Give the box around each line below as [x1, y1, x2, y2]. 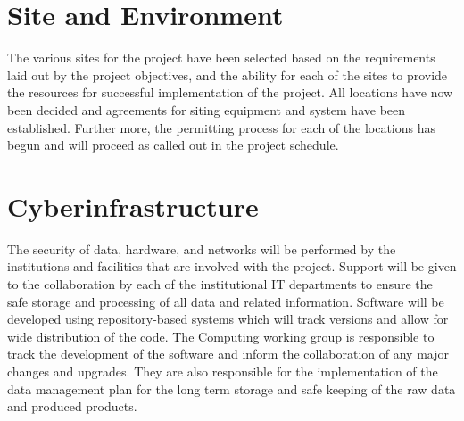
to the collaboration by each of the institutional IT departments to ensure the [7, 275, 433, 293]
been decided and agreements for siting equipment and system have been [7, 100, 406, 119]
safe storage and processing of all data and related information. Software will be [7, 292, 444, 310]
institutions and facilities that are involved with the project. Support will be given [7, 257, 457, 276]
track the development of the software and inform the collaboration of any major [7, 344, 449, 363]
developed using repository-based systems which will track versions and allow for [7, 310, 449, 328]
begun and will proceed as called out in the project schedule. [7, 136, 339, 154]
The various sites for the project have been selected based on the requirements [7, 48, 435, 67]
